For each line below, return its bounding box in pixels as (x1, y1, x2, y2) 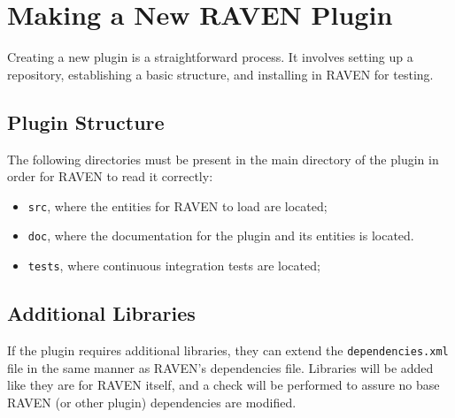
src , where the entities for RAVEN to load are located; (27, 196, 328, 215)
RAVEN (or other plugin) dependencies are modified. (7, 392, 297, 411)
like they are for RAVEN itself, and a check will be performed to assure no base (7, 376, 440, 394)
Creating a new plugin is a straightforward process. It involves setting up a (7, 48, 413, 66)
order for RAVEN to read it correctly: (7, 167, 213, 186)
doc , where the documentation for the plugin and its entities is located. (27, 226, 414, 245)
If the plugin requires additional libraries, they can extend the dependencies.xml (7, 340, 449, 359)
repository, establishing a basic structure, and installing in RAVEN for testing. (7, 65, 434, 83)
